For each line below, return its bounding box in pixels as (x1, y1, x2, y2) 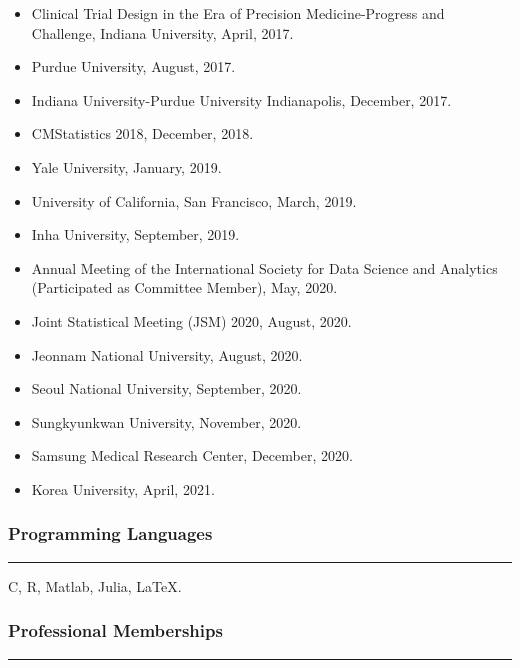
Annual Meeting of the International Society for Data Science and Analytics (31, 257, 498, 278)
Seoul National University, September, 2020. (31, 378, 302, 399)
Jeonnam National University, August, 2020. (31, 344, 303, 365)
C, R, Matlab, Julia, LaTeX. (8, 575, 182, 596)
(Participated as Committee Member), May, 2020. (31, 277, 338, 298)
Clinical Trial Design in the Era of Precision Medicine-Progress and (31, 3, 445, 23)
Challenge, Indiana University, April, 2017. (31, 22, 294, 43)
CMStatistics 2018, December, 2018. (31, 123, 254, 144)
